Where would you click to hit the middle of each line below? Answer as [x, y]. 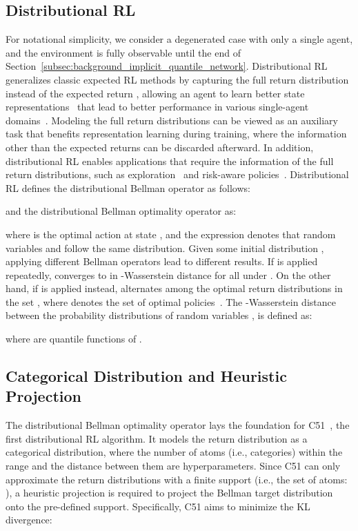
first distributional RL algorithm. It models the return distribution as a [157, 438]
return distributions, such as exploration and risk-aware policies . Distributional [177, 174]
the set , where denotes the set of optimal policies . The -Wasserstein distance [171, 301]
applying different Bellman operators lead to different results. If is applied [162, 261]
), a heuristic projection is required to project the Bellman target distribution [169, 493]
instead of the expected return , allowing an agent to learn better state [155, 93]
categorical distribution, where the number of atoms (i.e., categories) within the [174, 452]
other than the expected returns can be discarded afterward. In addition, [160, 147]
